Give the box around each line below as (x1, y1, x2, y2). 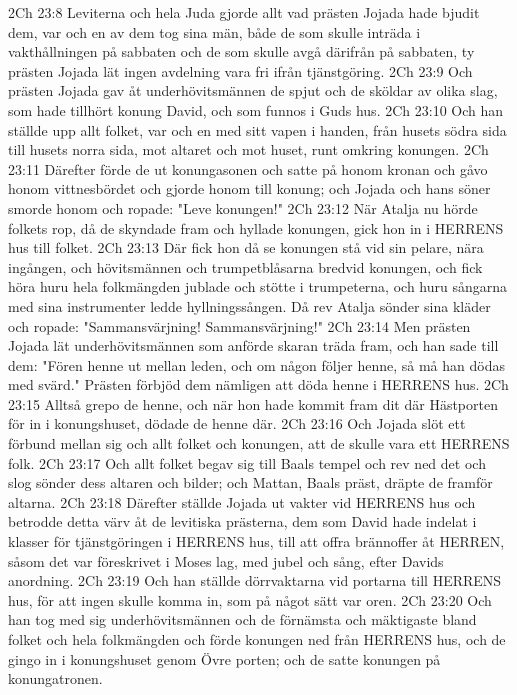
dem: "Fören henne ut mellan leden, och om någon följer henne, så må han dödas (8, 354, 505, 375)
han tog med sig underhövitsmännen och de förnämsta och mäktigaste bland (8, 609, 477, 630)
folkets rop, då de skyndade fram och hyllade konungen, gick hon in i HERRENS (8, 217, 504, 238)
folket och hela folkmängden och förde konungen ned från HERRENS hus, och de (8, 629, 506, 649)
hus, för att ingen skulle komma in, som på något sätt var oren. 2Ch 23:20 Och (8, 589, 492, 610)
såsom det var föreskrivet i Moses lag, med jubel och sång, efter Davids (8, 550, 444, 571)
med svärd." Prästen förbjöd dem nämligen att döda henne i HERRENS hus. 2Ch (8, 374, 509, 395)
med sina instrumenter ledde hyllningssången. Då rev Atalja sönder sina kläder (8, 295, 491, 316)
